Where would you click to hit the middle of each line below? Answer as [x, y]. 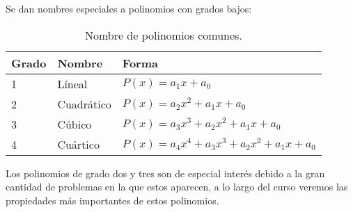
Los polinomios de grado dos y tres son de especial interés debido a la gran [165, 173]
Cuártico [78, 144]
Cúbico [74, 124]
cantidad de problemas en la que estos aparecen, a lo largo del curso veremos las [177, 187]
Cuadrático [84, 104]
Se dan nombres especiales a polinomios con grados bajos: [129, 8]
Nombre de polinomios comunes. [163, 35]
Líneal [72, 83]
